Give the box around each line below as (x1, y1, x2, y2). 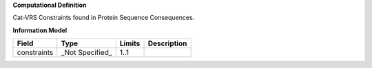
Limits (119, 38, 141, 48)
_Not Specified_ (61, 48, 112, 58)
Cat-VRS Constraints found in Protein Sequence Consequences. (12, 14, 195, 22)
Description (147, 38, 187, 48)
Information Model (12, 26, 68, 34)
